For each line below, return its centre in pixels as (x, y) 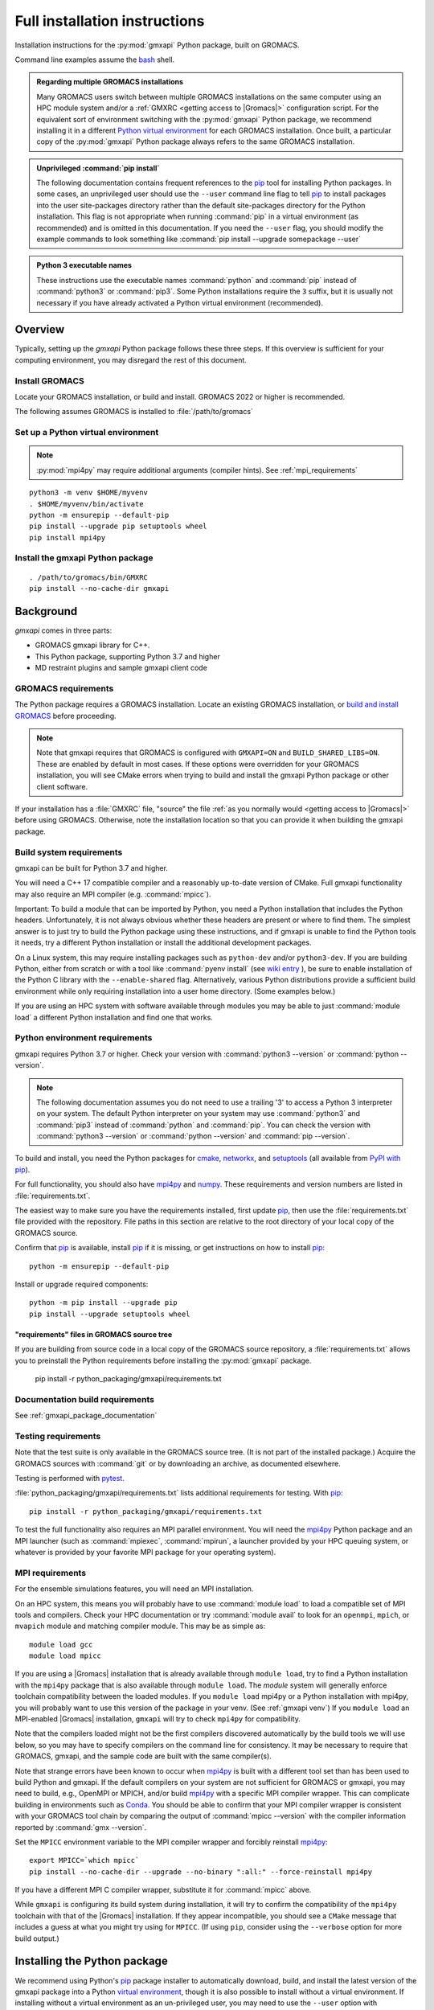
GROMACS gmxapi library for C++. (92, 645)
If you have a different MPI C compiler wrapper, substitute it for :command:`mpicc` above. (163, 1890)
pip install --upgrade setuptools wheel (110, 1314)
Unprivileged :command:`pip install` (98, 168)
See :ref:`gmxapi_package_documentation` (86, 1416)
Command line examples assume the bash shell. (95, 59)
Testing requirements (58, 1436)
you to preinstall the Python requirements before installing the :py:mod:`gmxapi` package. (163, 1360)
